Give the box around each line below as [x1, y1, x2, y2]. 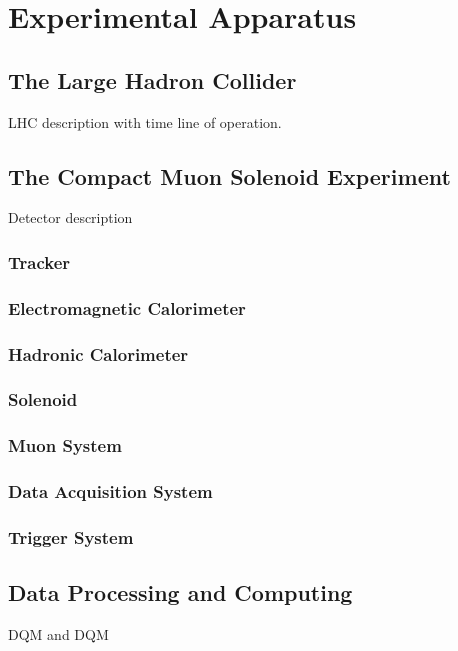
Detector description [8, 207, 133, 228]
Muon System [8, 433, 122, 458]
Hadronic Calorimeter [8, 341, 189, 366]
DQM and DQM [8, 624, 109, 645]
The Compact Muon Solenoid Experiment [8, 160, 451, 191]
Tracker [8, 249, 71, 274]
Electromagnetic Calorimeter [8, 295, 246, 320]
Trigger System [8, 524, 134, 549]
